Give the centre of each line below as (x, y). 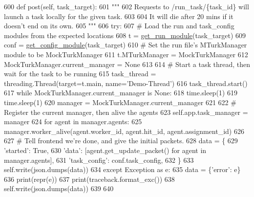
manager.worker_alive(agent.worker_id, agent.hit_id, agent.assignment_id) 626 (124, 131)
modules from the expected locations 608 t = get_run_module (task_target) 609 (125, 35)
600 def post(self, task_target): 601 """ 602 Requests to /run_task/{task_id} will (127, 6)
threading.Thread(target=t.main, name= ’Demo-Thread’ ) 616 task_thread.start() (126, 83)
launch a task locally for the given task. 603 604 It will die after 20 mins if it (119, 16)
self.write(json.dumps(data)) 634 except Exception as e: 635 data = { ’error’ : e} (122, 169)
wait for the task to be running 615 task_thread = (80, 74)
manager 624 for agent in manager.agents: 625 (73, 121)
